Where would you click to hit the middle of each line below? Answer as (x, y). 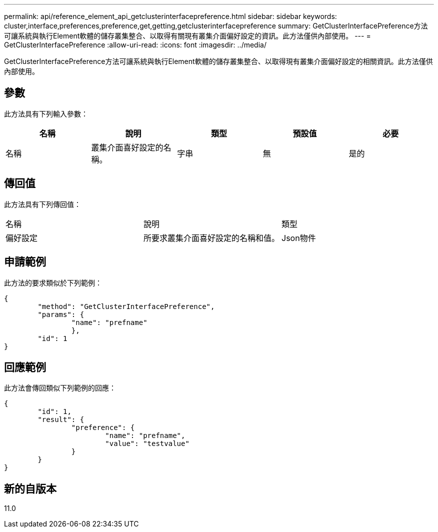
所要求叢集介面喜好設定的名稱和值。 (212, 238)
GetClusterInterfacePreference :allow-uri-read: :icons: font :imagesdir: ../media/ (135, 45)
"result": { (61, 420)
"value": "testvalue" (147, 444)
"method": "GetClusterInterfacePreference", (126, 306)
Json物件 (299, 238)
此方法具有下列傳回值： (42, 204)
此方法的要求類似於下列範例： (53, 282)
